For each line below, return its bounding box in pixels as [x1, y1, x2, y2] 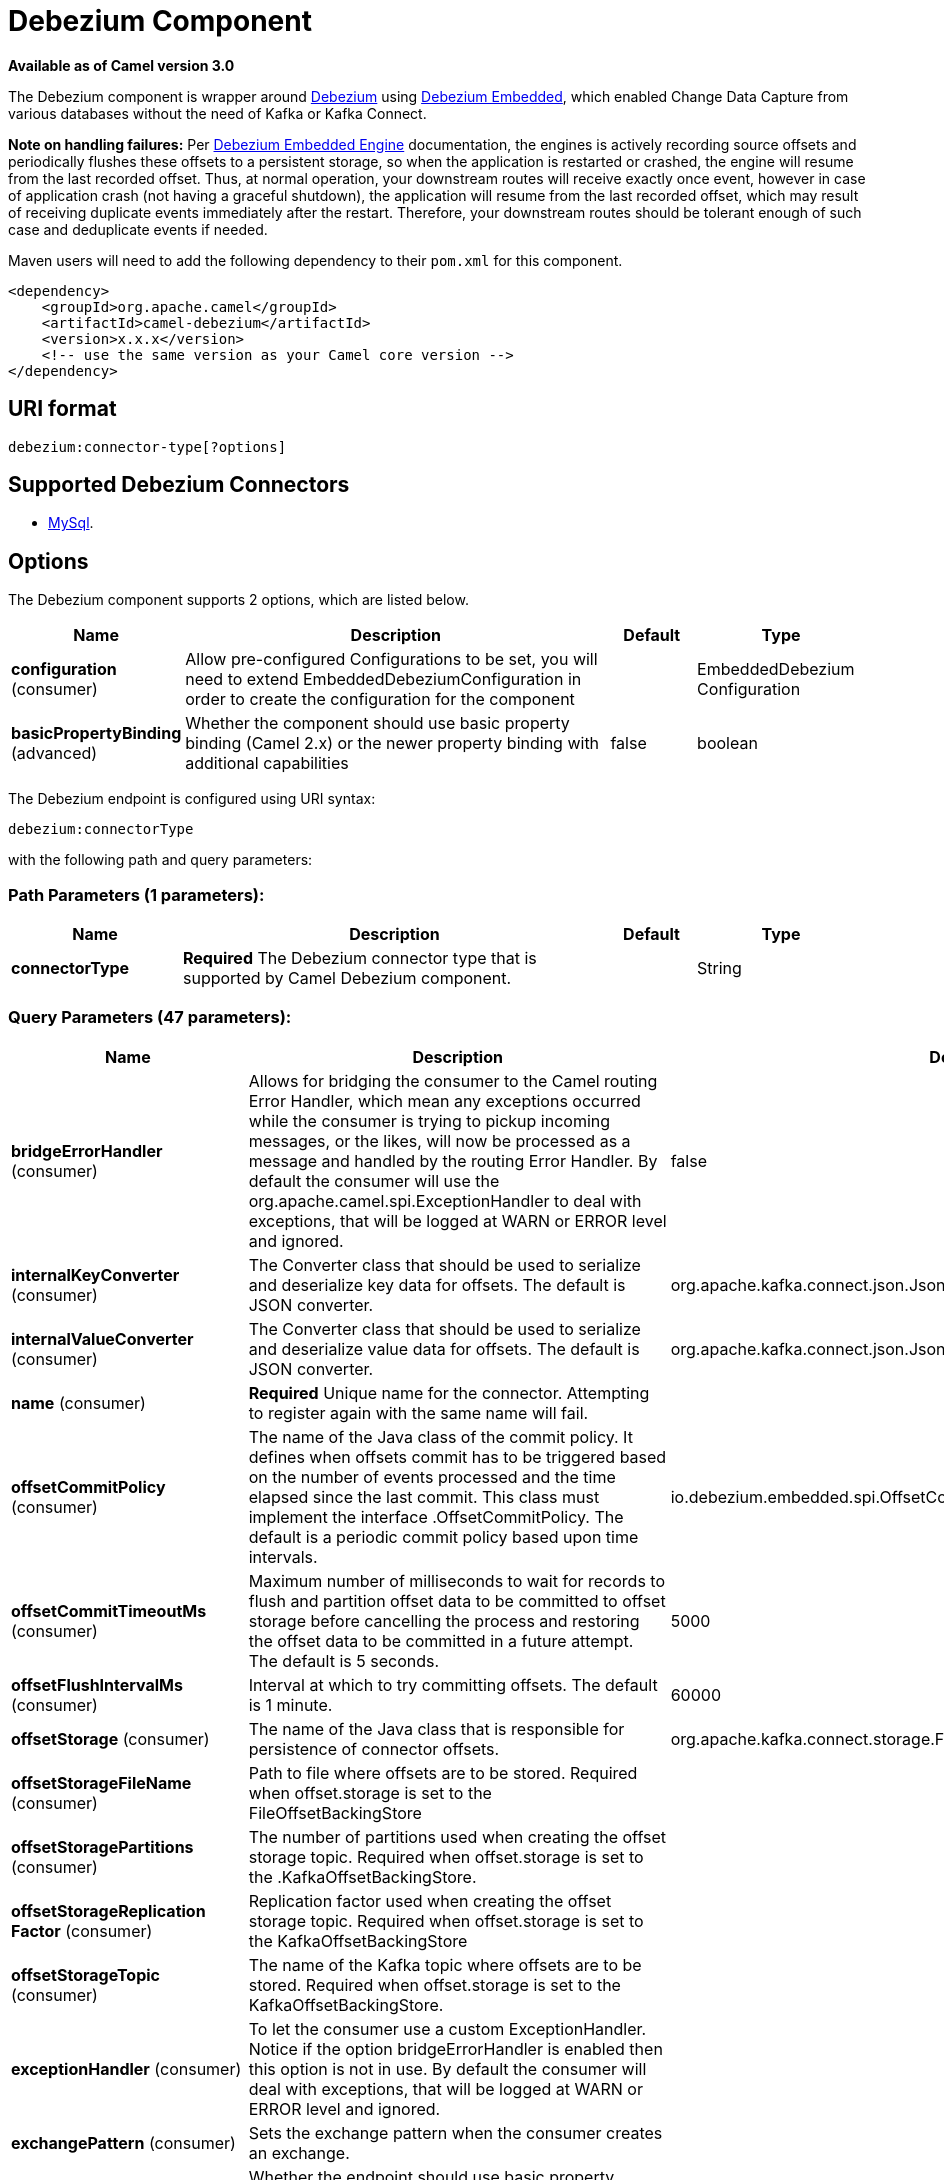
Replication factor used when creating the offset [248, 1890, 612, 1911]
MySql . [48, 514, 94, 532]
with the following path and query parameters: [8, 851, 313, 869]
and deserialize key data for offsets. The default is [248, 1274, 626, 1295]
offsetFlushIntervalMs [11, 1674, 183, 1695]
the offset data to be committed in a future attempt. [248, 1630, 634, 1651]
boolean [697, 733, 758, 754]
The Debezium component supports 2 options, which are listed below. [8, 591, 469, 609]
